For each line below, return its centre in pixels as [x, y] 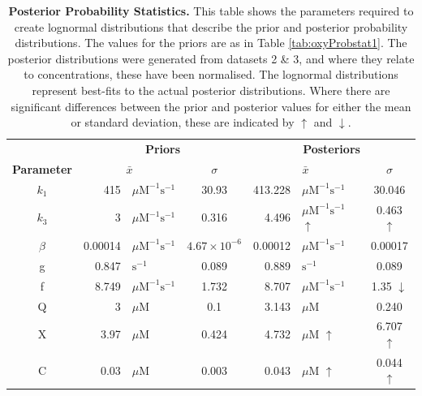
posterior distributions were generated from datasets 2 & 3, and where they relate [211, 58]
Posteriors [332, 148]
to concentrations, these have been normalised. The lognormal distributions [211, 74]
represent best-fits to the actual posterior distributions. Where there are [211, 90]
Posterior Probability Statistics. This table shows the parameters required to [211, 11]
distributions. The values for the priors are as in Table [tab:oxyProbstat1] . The [211, 43]
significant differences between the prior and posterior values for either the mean [211, 106]
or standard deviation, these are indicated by [183, 122]
